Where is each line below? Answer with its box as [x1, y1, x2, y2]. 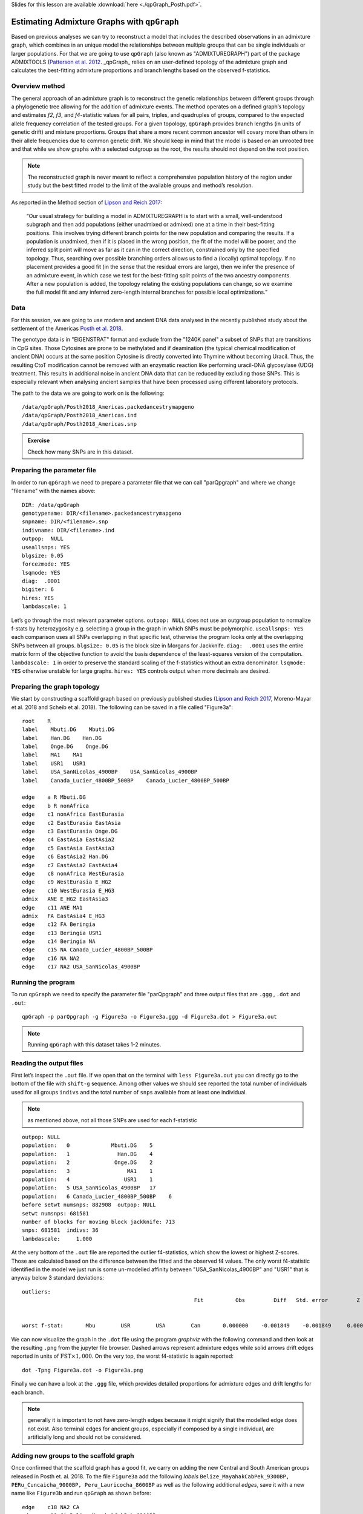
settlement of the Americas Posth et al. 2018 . [11, 325, 123, 332]
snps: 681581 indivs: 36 [22, 1227, 99, 1234]
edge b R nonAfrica [22, 802, 90, 809]
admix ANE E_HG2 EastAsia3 [22, 896, 108, 902]
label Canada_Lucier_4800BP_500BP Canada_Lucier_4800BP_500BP [22, 777, 229, 784]
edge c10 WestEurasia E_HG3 [22, 887, 115, 894]
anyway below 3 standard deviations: [11, 1274, 104, 1281]
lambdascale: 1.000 [22, 1235, 93, 1242]
